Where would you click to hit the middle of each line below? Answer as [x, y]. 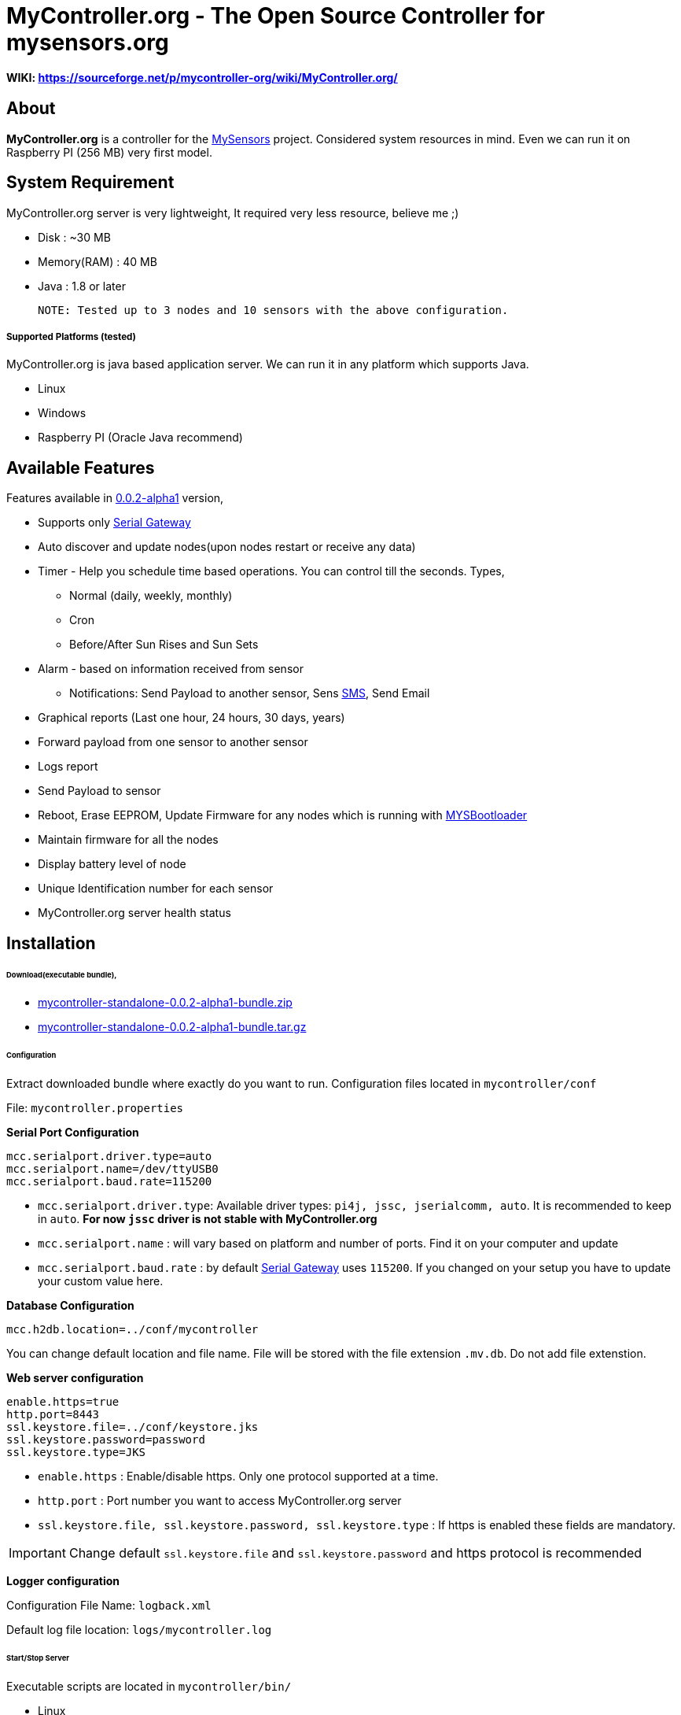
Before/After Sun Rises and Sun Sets [164, 645]
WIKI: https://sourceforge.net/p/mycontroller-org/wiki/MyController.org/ [202, 77]
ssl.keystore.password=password [106, 1440]
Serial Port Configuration [73, 1133]
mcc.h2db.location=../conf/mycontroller [133, 1330]
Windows [62, 413]
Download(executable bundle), [62, 974]
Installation [51, 943]
